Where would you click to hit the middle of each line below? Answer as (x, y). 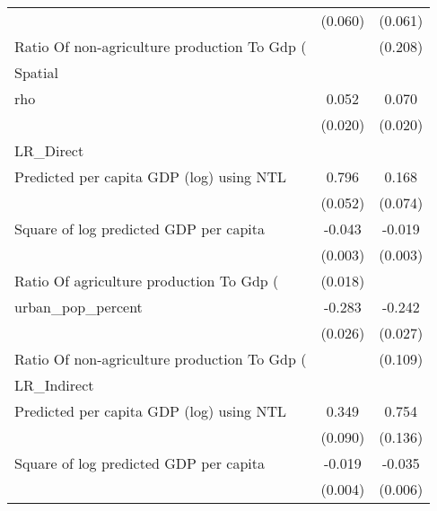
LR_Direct (49, 150)
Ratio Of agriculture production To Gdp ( (147, 281)
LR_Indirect (54, 385)
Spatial (36, 72)
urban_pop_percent (79, 307)
